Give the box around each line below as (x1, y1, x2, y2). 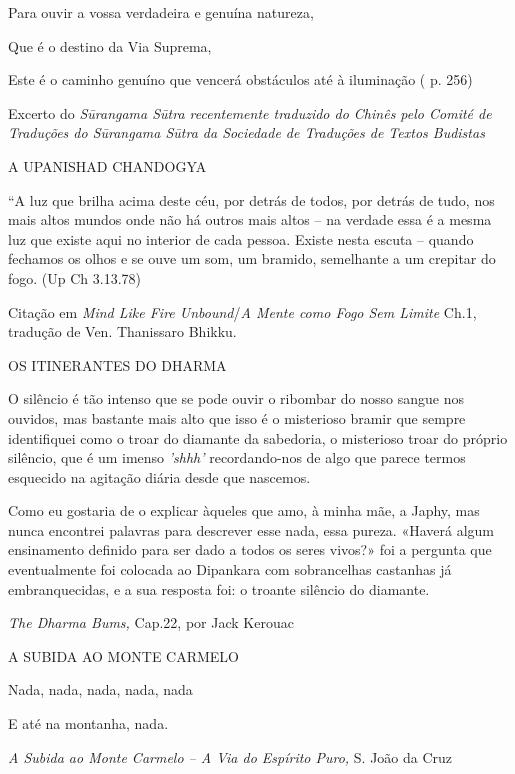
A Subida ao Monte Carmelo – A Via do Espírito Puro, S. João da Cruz (8, 746, 453, 767)
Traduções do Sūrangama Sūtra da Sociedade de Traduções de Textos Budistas (8, 122, 485, 143)
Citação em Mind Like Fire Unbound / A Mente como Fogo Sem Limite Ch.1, (8, 301, 477, 322)
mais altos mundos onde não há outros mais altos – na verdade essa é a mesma (8, 209, 492, 230)
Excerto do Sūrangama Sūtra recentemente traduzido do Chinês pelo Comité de (8, 102, 492, 123)
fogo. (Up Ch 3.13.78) (8, 267, 142, 288)
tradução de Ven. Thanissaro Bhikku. (8, 321, 237, 342)
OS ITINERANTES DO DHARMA (8, 354, 227, 375)
